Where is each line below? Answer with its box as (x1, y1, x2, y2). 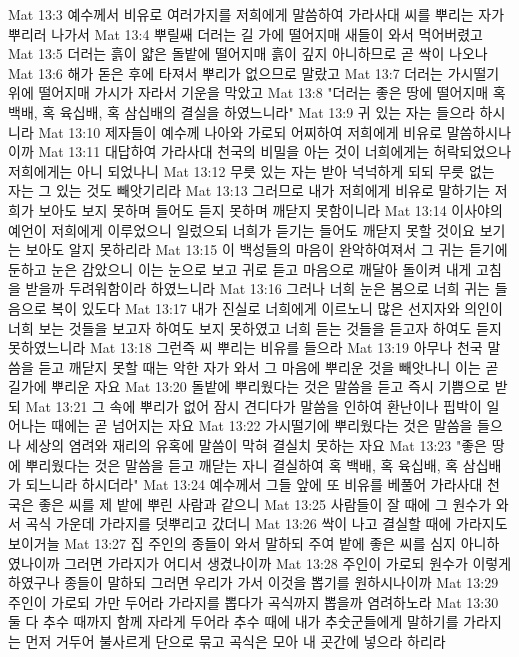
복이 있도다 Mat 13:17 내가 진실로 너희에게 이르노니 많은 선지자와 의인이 (51, 297, 503, 318)
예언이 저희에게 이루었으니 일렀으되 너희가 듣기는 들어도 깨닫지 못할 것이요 (8, 219, 475, 240)
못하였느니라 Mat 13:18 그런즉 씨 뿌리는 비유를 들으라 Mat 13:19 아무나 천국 (8, 337, 483, 358)
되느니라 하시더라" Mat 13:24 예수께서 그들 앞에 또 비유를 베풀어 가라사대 (25, 474, 483, 495)
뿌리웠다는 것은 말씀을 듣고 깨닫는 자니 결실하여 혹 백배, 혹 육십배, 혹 (25, 454, 459, 475)
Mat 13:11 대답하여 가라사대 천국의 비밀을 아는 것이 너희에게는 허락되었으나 (38, 141, 512, 162)
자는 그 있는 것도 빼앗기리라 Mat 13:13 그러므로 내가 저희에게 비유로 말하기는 (8, 180, 490, 201)
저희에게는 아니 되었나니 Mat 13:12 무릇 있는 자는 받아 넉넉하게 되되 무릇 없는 (8, 160, 495, 181)
